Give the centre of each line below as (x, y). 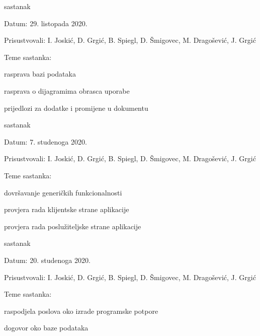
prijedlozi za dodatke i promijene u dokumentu (76, 108)
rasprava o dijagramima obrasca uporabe (67, 90)
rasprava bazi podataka (40, 74)
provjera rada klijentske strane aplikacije (67, 209)
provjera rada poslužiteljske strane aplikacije (73, 226)
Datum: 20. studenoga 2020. (47, 260)
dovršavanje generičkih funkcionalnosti (63, 192)
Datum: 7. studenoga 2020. (46, 141)
